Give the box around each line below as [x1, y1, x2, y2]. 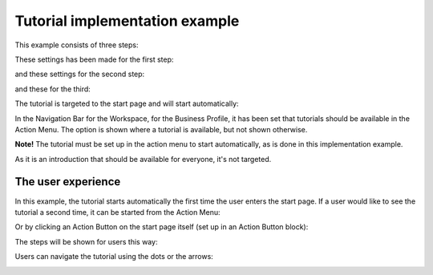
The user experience [14, 175, 121, 188]
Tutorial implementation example [14, 12, 240, 30]
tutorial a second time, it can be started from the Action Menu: [14, 207, 221, 216]
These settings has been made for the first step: [14, 55, 174, 64]
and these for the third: [14, 84, 91, 94]
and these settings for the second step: [14, 69, 145, 79]
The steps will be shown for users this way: [14, 237, 158, 246]
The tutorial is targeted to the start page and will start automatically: [14, 99, 240, 108]
